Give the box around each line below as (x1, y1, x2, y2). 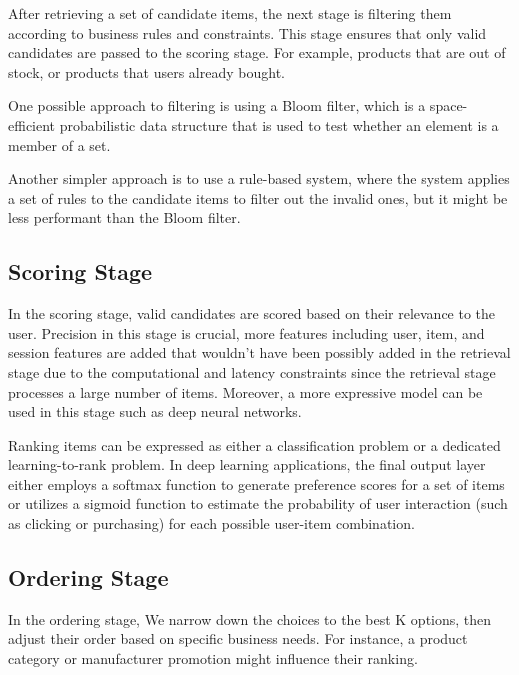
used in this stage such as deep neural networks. (8, 401, 302, 422)
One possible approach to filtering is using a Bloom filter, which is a (8, 95, 426, 116)
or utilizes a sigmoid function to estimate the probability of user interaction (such (8, 493, 508, 514)
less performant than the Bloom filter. (8, 207, 241, 228)
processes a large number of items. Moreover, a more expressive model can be (8, 381, 483, 402)
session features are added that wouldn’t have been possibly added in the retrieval (8, 342, 511, 363)
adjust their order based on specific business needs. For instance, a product (8, 628, 468, 649)
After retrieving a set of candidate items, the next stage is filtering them (8, 3, 452, 23)
